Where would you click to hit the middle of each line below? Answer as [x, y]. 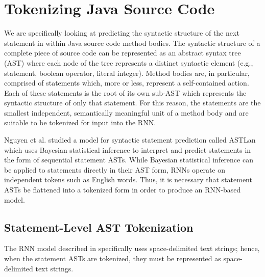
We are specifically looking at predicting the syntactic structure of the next [122, 33]
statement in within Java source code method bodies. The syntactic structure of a [132, 43]
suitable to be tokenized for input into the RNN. [80, 122]
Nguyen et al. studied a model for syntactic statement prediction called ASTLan [130, 140]
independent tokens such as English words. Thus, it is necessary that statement [128, 179]
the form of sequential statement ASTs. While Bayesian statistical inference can [129, 160]
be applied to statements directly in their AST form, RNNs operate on [115, 169]
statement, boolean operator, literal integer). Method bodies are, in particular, [127, 73]
